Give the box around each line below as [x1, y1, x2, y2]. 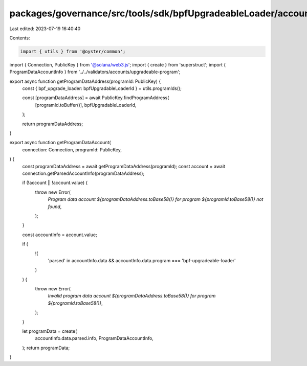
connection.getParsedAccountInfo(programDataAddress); [22, 170, 145, 176]
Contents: [9, 35, 30, 41]
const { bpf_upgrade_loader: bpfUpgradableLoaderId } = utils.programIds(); [22, 85, 182, 91]
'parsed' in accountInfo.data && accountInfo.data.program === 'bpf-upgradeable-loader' [48, 257, 236, 263]
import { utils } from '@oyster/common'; [20, 49, 126, 54]
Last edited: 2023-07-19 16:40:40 [9, 26, 81, 32]
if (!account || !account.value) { [22, 179, 88, 186]
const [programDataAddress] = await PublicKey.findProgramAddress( [22, 95, 169, 101]
